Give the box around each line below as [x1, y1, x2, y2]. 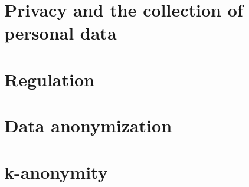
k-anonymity [4, 159, 108, 183]
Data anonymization [4, 113, 172, 137]
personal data [4, 21, 117, 45]
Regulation [4, 67, 94, 91]
